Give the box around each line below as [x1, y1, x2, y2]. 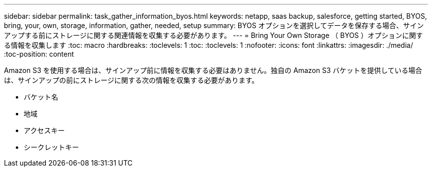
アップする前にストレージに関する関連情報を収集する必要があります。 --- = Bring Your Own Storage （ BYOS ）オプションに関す [4, 31, 423, 39]
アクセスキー [24, 126, 65, 135]
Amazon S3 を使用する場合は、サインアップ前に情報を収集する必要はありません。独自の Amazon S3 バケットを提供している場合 [4, 66, 423, 74]
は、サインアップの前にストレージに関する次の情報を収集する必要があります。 [4, 76, 259, 84]
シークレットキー [24, 143, 79, 151]
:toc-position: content [4, 50, 74, 58]
